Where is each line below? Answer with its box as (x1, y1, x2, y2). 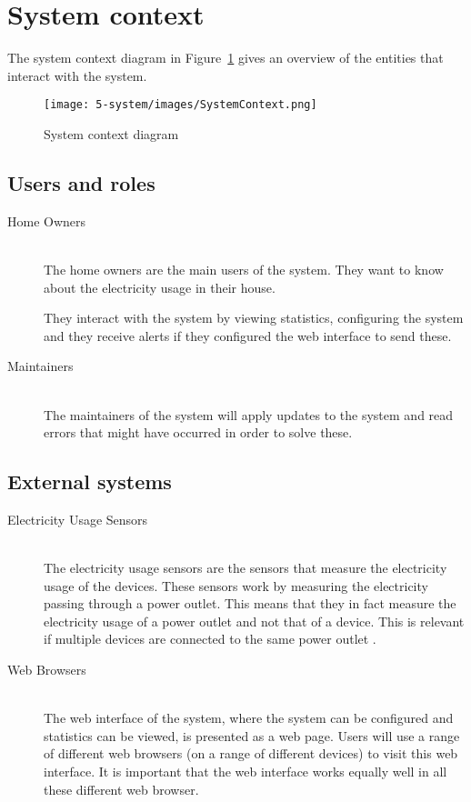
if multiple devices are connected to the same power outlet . (44, 629, 376, 648)
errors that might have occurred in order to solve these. (44, 423, 353, 442)
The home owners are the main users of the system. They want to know (44, 259, 444, 278)
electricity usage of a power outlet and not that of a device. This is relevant (44, 611, 465, 630)
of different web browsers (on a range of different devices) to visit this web (44, 744, 458, 763)
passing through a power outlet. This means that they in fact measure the (44, 594, 456, 613)
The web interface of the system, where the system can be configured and (44, 708, 454, 727)
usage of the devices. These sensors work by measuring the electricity (44, 576, 428, 595)
